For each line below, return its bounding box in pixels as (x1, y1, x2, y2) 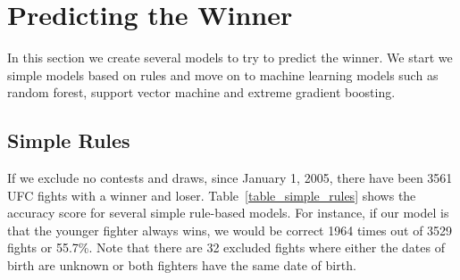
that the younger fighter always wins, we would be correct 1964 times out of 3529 (7, 220, 453, 239)
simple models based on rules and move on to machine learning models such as (7, 65, 439, 84)
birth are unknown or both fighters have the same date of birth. (7, 256, 356, 275)
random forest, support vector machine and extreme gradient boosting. (7, 83, 396, 102)
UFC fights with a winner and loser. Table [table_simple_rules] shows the (7, 185, 416, 204)
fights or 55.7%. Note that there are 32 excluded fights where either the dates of (7, 238, 445, 257)
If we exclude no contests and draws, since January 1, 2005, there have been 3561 (7, 169, 453, 187)
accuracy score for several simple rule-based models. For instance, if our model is (7, 203, 449, 222)
